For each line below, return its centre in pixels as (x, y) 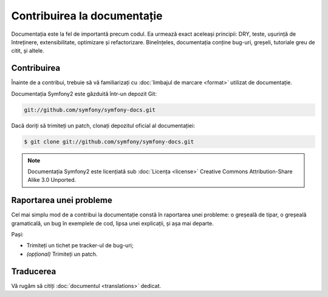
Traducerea (34, 271)
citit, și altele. (28, 51)
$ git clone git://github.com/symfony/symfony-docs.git (109, 142)
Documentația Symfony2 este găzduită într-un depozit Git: (84, 93)
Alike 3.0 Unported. (52, 180)
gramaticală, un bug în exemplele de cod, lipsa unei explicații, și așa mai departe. (112, 223)
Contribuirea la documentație (87, 16)
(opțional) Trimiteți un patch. (62, 254)
